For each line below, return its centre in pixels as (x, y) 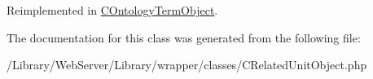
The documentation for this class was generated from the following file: (184, 37)
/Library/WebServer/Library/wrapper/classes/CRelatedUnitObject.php (187, 65)
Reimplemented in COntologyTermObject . (112, 10)
